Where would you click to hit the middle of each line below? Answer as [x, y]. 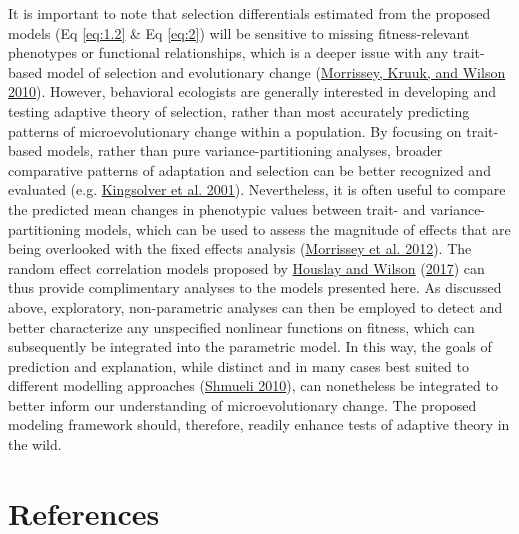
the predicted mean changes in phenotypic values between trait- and [217, 208]
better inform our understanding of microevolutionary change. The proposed [242, 404]
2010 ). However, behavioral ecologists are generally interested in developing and [252, 91]
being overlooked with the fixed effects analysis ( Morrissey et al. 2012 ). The [240, 248]
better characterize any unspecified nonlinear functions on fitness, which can [241, 326]
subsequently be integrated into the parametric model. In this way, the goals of [250, 346]
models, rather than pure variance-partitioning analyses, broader [244, 150]
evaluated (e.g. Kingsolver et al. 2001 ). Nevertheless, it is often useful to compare [257, 189]
